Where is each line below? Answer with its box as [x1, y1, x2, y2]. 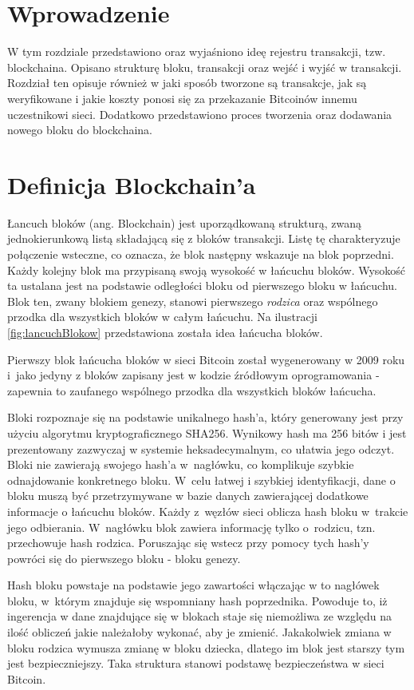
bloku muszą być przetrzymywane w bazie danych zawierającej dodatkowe [7, 487, 369, 504]
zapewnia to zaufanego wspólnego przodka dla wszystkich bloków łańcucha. [7, 382, 377, 399]
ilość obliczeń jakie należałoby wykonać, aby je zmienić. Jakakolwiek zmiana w [7, 624, 392, 640]
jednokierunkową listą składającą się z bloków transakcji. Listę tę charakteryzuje [7, 230, 400, 247]
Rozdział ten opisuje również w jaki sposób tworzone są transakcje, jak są [7, 74, 367, 91]
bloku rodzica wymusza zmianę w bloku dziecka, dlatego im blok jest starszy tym [7, 639, 405, 656]
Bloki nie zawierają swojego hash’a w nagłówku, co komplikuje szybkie [7, 456, 354, 473]
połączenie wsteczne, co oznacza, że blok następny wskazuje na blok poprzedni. [7, 246, 394, 262]
